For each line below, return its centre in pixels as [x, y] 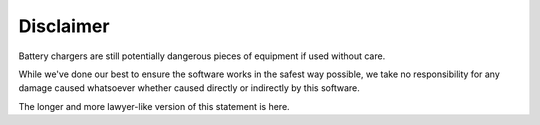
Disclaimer [64, 26]
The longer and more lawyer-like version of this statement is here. [154, 106]
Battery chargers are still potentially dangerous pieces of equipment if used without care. [202, 56]
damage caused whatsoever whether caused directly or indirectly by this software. [189, 88]
